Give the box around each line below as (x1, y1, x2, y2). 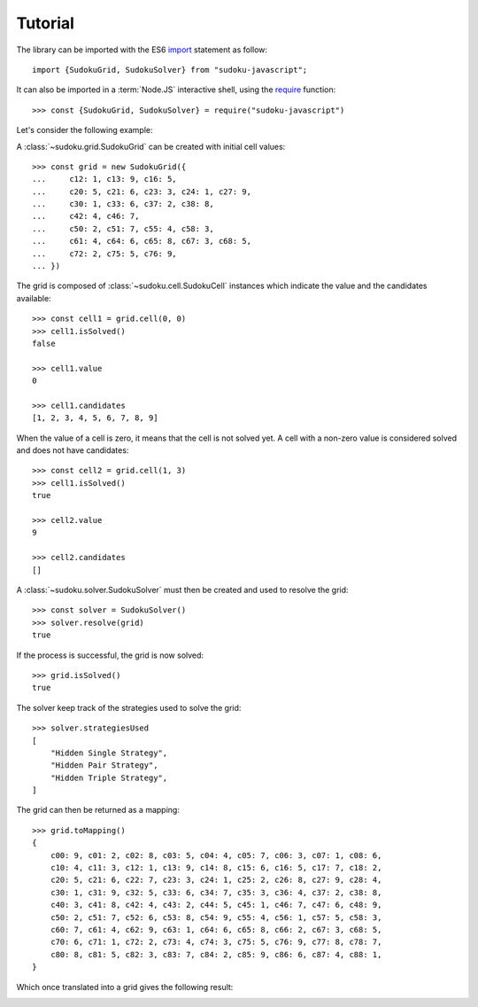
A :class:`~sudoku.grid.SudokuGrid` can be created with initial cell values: (16, 141, 286, 152)
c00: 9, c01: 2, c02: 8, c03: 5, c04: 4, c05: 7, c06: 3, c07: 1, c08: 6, (50, 850, 382, 860)
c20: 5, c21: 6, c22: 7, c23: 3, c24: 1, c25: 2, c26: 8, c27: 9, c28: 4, (50, 875, 382, 886)
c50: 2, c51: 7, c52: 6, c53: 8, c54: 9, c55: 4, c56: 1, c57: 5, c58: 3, (50, 912, 382, 922)
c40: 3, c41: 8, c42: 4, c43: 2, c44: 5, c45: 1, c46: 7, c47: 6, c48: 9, (50, 900, 382, 910)
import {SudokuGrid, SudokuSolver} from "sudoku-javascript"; (32, 65, 308, 74)
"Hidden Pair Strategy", (50, 761, 158, 770)
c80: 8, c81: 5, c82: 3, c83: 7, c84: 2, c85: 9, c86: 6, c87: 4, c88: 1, (50, 949, 382, 959)
